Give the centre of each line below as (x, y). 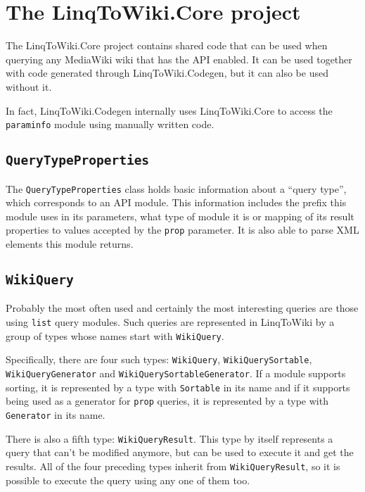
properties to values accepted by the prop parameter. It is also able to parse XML (182, 230)
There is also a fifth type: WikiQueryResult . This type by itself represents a (169, 438)
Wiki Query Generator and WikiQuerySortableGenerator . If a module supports (176, 373)
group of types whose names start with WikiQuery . (115, 335)
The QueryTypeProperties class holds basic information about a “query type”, (176, 188)
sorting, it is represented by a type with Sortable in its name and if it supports (178, 387)
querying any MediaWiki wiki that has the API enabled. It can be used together (179, 59)
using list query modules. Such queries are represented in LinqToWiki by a (170, 322)
